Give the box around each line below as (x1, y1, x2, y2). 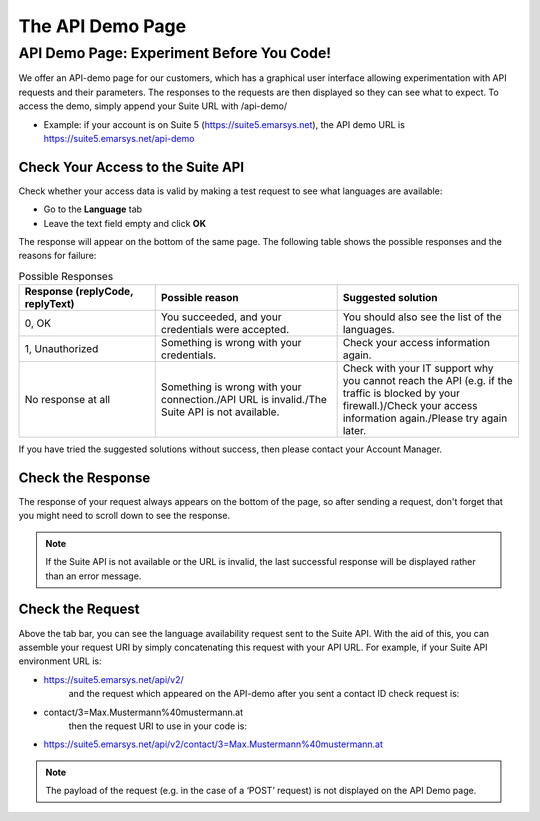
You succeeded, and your (160, 310, 282, 324)
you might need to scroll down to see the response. (18, 510, 230, 522)
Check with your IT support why (342, 361, 494, 375)
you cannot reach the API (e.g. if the (342, 374, 514, 388)
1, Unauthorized (24, 342, 99, 356)
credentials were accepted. (160, 323, 290, 337)
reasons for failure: (18, 250, 97, 262)
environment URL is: (18, 655, 102, 667)
